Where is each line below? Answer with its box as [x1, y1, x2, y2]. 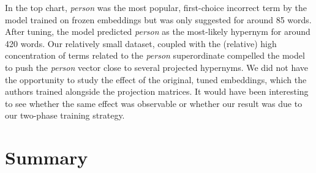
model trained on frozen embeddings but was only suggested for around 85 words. [5, 13, 312, 26]
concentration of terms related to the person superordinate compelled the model [5, 49, 305, 62]
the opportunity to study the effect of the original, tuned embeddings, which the [5, 73, 307, 86]
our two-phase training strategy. [5, 109, 125, 122]
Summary [5, 145, 88, 170]
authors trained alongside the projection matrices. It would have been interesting [5, 85, 309, 98]
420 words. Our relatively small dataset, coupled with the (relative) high [5, 37, 277, 50]
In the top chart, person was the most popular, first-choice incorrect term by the [5, 1, 307, 13]
